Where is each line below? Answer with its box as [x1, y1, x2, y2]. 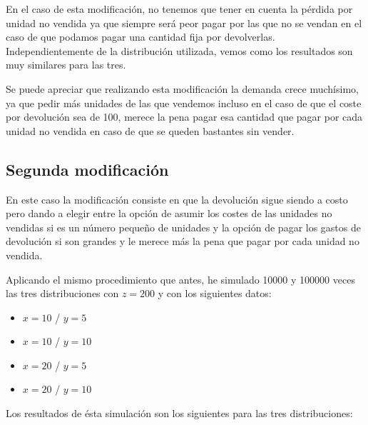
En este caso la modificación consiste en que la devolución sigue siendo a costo [6, 191, 348, 206]
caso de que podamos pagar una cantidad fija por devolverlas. [6, 29, 275, 44]
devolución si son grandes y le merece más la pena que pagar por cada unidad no [6, 234, 359, 249]
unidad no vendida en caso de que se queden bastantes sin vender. [6, 123, 295, 138]
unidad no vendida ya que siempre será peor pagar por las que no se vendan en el [6, 15, 362, 30]
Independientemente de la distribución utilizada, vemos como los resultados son [6, 43, 353, 58]
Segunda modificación [6, 158, 169, 180]
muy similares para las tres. [6, 57, 126, 72]
